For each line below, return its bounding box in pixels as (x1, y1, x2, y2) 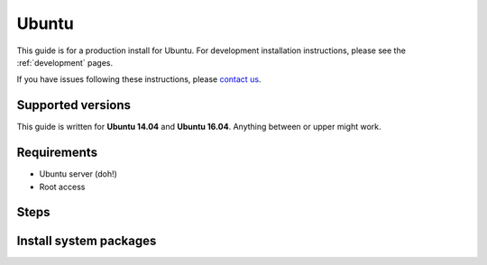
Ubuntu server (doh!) (39, 169, 117, 179)
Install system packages (16, 233, 157, 249)
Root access (39, 181, 86, 192)
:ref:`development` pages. (16, 57, 114, 68)
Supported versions (16, 97, 131, 113)
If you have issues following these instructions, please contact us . (16, 74, 262, 85)
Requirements (16, 145, 98, 160)
